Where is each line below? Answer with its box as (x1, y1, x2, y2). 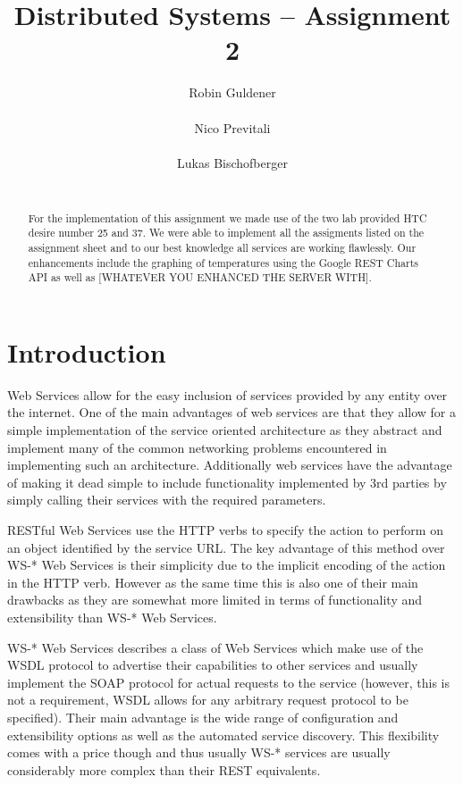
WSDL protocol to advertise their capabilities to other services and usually (7, 656, 418, 674)
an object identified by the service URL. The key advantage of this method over (7, 538, 445, 556)
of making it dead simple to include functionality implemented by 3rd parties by (7, 472, 447, 491)
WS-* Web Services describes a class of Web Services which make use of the (7, 638, 424, 656)
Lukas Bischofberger (177, 153, 288, 171)
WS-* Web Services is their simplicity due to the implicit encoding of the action (7, 555, 446, 574)
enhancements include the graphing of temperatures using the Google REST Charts (28, 255, 418, 270)
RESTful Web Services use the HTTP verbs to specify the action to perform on (7, 521, 443, 539)
